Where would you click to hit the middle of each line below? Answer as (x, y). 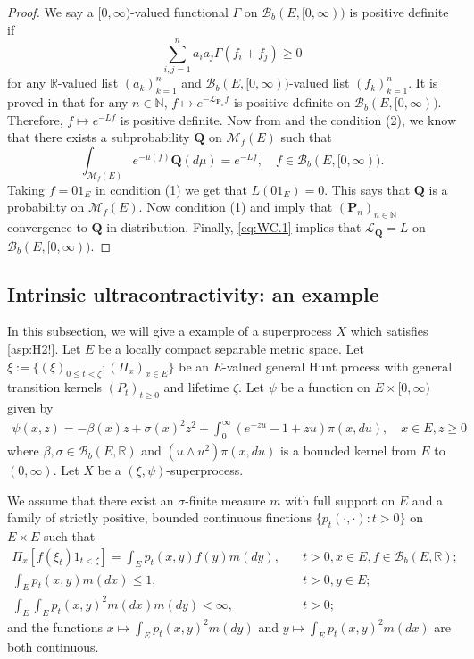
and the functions (55, 626)
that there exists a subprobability (99, 137)
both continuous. (53, 647)
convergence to (47, 227)
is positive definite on (292, 102)
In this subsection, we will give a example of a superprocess (170, 331)
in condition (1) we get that (171, 189)
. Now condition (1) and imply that (236, 207)
